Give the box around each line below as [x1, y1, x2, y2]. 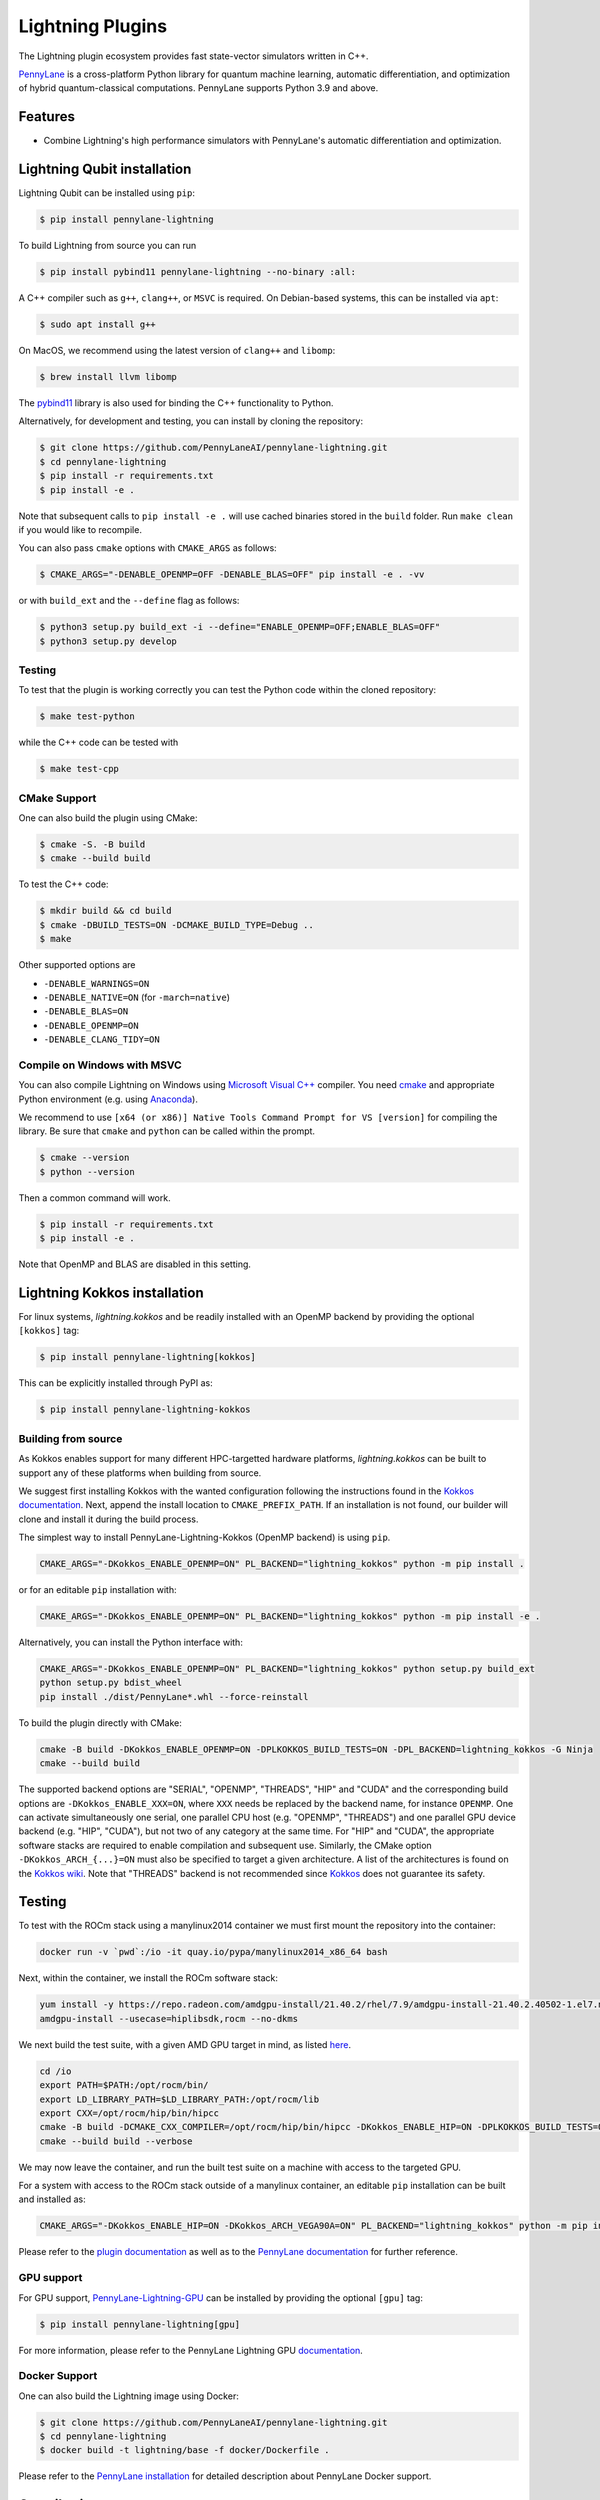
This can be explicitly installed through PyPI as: [18, 1377, 214, 1389]
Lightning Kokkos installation [18, 1285, 204, 1301]
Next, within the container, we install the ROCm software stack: [18, 1972, 279, 1984]
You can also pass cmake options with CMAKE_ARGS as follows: [18, 542, 277, 554]
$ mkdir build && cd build [39, 905, 172, 917]
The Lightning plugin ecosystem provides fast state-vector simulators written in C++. [18, 50, 369, 62]
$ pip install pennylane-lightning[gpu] [39, 2318, 240, 2330]
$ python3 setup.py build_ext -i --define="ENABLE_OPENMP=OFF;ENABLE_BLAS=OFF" [39, 621, 441, 633]
